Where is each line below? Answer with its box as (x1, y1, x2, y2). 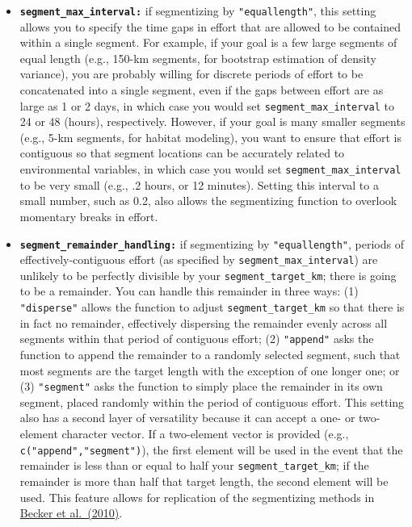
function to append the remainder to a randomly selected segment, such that (19, 345, 401, 362)
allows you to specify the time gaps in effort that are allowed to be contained (19, 18, 401, 35)
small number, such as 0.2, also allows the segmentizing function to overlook (19, 192, 397, 209)
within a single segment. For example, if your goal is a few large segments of (19, 34, 397, 51)
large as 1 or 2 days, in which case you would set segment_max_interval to (19, 97, 394, 114)
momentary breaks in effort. (19, 207, 158, 224)
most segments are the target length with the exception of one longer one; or (19, 362, 400, 379)
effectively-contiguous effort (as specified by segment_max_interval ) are (19, 251, 378, 268)
